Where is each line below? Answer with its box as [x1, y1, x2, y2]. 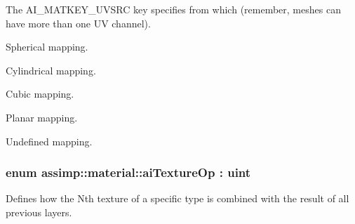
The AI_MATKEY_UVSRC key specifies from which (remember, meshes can [6, 2, 341, 16]
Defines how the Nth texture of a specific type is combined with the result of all [6, 191, 349, 206]
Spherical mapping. [6, 39, 88, 54]
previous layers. [6, 204, 72, 219]
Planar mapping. [6, 110, 78, 124]
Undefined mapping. [6, 133, 93, 148]
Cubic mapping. [6, 86, 74, 101]
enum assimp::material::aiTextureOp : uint [6, 164, 251, 181]
